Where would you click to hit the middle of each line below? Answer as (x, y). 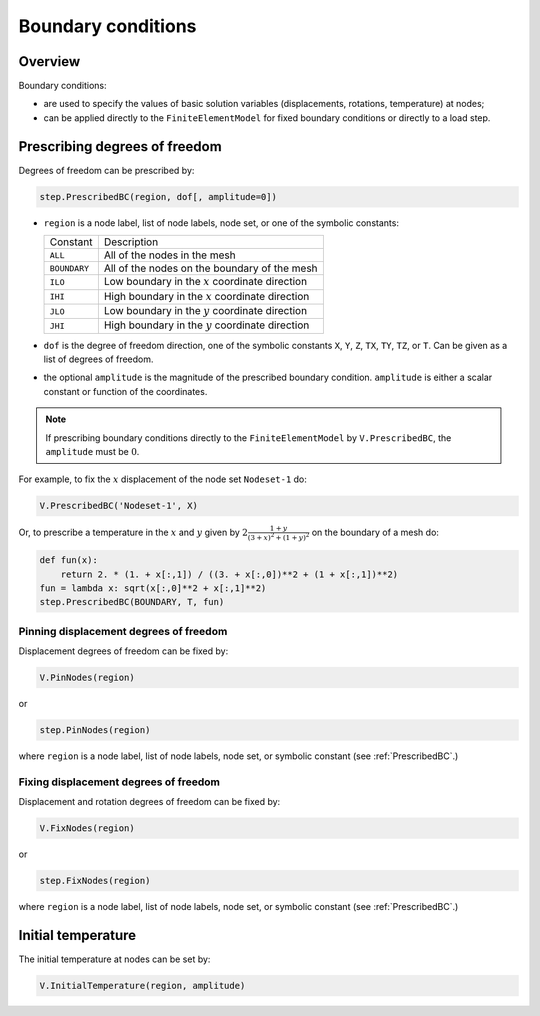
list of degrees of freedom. (98, 359)
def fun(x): (69, 560)
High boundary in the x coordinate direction (206, 296)
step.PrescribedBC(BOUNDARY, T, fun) (132, 602)
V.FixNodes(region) (87, 828)
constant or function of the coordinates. (125, 391)
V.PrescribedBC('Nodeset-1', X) (119, 506)
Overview (49, 61)
